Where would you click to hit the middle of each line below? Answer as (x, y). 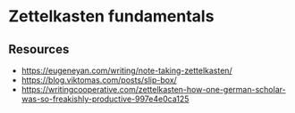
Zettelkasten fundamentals (111, 16)
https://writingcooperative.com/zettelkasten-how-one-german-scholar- (154, 89)
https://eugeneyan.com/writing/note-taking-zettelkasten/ (127, 70)
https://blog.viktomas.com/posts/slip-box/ (99, 80)
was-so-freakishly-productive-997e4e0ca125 (105, 99)
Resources (39, 49)
